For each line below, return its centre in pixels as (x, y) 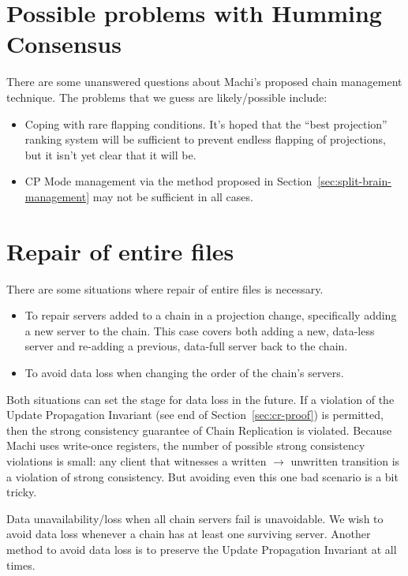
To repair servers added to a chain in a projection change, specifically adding (211, 315)
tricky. (22, 492)
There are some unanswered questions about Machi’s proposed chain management (204, 82)
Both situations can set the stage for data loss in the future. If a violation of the (200, 399)
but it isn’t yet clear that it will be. (110, 154)
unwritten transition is (345, 460)
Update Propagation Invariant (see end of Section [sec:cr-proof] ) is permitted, (195, 415)
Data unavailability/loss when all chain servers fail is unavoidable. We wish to (195, 518)
